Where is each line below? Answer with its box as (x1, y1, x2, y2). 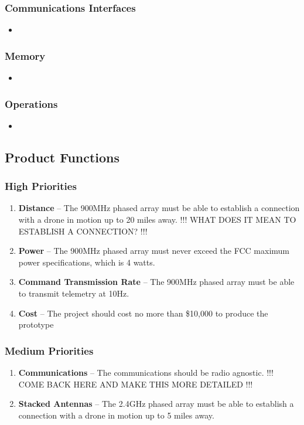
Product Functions (5, 148, 120, 166)
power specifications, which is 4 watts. (18, 256, 155, 268)
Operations (5, 96, 58, 111)
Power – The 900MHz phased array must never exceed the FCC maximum (18, 244, 289, 257)
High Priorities (5, 179, 77, 193)
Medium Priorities (5, 343, 94, 358)
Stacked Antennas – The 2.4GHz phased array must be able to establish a (18, 397, 294, 410)
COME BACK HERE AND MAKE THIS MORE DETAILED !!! (18, 378, 253, 390)
